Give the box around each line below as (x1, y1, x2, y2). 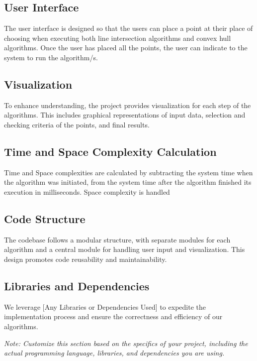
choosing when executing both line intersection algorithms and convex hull (4, 32, 231, 43)
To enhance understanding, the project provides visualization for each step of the (4, 100, 251, 110)
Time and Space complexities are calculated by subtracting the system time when (4, 167, 253, 177)
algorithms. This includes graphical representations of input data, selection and (4, 110, 246, 120)
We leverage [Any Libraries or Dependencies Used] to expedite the (4, 301, 206, 312)
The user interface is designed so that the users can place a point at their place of (4, 23, 253, 33)
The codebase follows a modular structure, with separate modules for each (4, 234, 231, 244)
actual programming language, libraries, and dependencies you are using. (4, 348, 225, 358)
